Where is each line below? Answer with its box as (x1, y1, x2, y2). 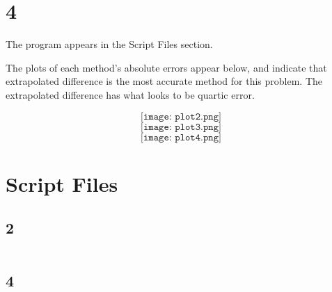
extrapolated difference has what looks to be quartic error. (6, 87, 255, 102)
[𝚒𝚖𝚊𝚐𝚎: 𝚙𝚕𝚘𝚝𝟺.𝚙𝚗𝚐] (141, 132, 221, 143)
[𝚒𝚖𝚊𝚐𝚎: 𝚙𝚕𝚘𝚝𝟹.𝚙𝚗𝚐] (141, 122, 221, 132)
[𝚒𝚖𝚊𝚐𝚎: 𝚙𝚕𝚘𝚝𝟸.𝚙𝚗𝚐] (141, 111, 221, 122)
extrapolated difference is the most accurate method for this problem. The (6, 74, 323, 88)
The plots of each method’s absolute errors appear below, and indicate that (6, 60, 327, 74)
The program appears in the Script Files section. (6, 37, 213, 51)
